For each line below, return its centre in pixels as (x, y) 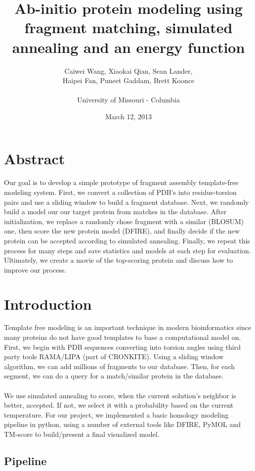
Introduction (48, 304)
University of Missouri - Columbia (128, 100)
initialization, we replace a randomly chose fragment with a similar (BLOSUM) (124, 221)
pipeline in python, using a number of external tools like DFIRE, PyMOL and (123, 424)
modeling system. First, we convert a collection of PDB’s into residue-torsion (120, 192)
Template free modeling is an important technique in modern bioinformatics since (128, 327)
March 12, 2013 (128, 116)
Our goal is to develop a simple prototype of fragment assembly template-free (121, 182)
